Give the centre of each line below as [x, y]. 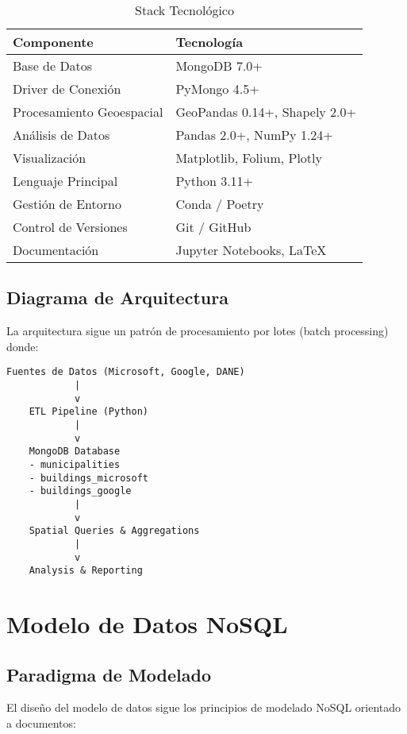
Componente [53, 42]
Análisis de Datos [61, 135]
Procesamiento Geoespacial [88, 112]
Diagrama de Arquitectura [117, 297]
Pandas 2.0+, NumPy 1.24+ [254, 135]
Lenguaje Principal [65, 181]
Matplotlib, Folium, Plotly [249, 158]
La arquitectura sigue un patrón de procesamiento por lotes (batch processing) [198, 331]
